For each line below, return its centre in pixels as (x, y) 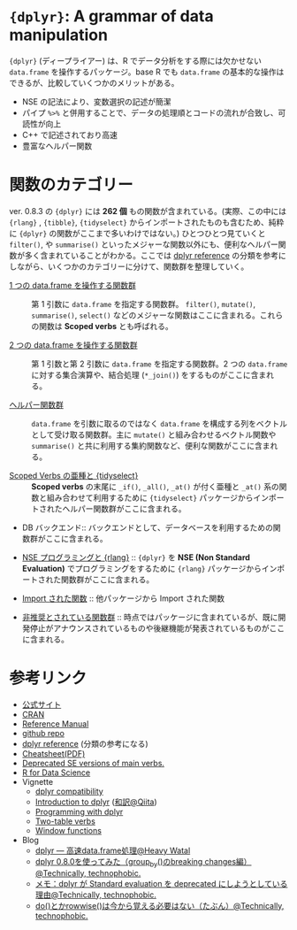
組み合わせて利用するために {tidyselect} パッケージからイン (158, 497)
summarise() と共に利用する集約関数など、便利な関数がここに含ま (151, 445)
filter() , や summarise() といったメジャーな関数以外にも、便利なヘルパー (144, 244)
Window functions (68, 830)
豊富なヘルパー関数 (57, 146)
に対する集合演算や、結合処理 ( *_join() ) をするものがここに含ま (149, 374)
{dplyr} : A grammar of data (111, 16)
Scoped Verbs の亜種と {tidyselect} (74, 475)
